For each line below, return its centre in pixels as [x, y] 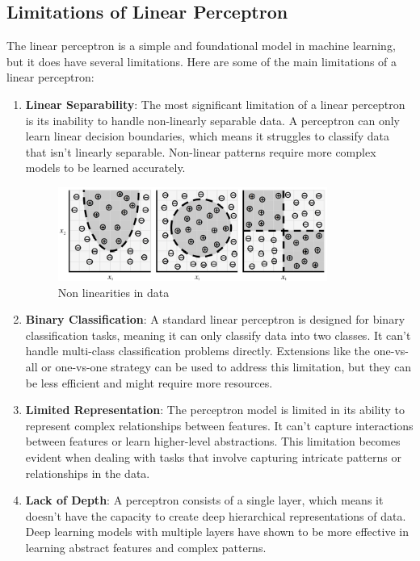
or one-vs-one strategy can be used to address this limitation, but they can [227, 367]
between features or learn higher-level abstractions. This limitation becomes [213, 441]
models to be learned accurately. [105, 167]
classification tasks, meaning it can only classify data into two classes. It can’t [218, 335]
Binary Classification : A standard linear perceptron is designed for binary [215, 319]
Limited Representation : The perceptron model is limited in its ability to [215, 410]
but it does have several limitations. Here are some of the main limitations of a [202, 61]
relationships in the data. [88, 473]
